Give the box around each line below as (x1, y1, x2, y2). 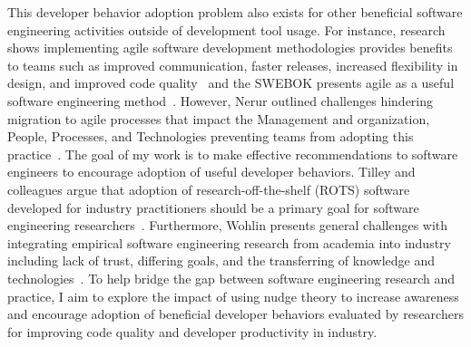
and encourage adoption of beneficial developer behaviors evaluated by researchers (7, 304, 464, 323)
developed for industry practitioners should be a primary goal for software (7, 198, 419, 217)
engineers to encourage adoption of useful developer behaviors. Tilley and (7, 162, 416, 181)
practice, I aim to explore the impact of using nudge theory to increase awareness (7, 286, 459, 305)
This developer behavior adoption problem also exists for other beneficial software (7, 3, 463, 21)
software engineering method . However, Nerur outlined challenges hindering (7, 91, 434, 110)
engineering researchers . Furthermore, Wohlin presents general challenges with (7, 216, 448, 235)
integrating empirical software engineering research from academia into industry (7, 233, 451, 252)
